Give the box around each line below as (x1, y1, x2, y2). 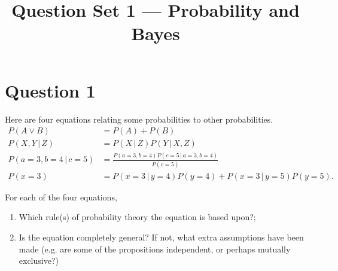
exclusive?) (19, 254, 59, 267)
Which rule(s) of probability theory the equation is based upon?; (19, 211, 256, 223)
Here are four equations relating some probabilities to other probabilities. (5, 112, 273, 125)
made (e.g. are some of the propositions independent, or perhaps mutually (19, 242, 291, 255)
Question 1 (5, 78, 96, 102)
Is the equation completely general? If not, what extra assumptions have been (19, 231, 304, 243)
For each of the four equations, (5, 190, 117, 203)
